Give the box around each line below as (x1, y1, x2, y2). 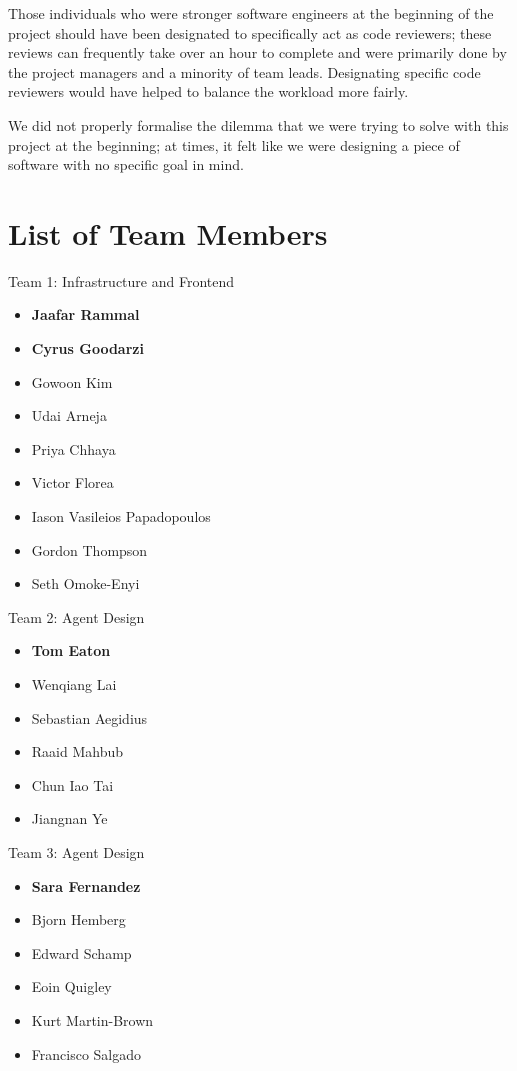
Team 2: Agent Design (8, 606, 145, 627)
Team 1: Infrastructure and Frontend (8, 270, 235, 291)
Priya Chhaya (31, 438, 116, 459)
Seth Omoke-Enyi (31, 573, 140, 594)
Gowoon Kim (31, 371, 113, 392)
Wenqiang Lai (31, 674, 117, 694)
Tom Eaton (31, 640, 111, 661)
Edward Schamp (31, 942, 132, 963)
